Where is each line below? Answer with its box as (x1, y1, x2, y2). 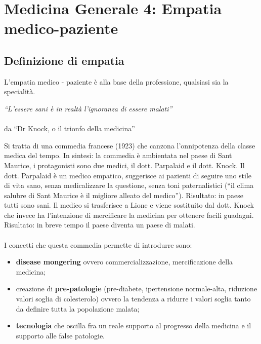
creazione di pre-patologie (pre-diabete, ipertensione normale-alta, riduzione (16, 283, 257, 294)
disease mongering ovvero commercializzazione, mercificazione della (16, 256, 233, 267)
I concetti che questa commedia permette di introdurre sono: (4, 239, 192, 250)
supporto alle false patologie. (16, 330, 105, 340)
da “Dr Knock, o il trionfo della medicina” (4, 123, 135, 134)
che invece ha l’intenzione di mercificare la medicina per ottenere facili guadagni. (4, 209, 254, 220)
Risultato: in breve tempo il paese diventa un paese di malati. (4, 219, 195, 230)
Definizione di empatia (4, 52, 124, 68)
